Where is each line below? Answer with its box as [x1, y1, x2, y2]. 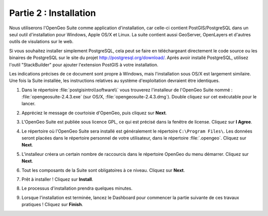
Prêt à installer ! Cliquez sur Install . [21, 176, 93, 182]
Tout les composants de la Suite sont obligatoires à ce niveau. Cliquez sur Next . [21, 167, 185, 173]
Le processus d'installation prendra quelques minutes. [21, 185, 133, 191]
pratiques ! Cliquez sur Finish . [21, 202, 83, 208]
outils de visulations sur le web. [9, 39, 74, 45]
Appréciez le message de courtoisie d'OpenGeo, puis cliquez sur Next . [21, 110, 167, 116]
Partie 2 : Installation [9, 7, 96, 18]
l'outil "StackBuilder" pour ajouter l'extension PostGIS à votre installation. [9, 62, 159, 68]
